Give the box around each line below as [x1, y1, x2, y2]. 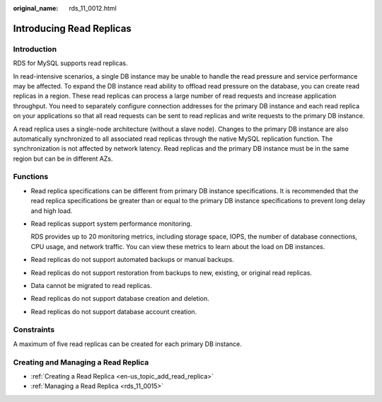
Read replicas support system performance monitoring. [30, 219, 192, 228]
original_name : [13, 4, 59, 12]
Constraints [13, 325, 55, 335]
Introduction [13, 44, 57, 54]
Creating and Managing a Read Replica [13, 357, 149, 367]
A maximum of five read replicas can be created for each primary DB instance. [13, 340, 242, 348]
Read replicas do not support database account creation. [30, 307, 197, 316]
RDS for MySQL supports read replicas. [13, 59, 128, 67]
